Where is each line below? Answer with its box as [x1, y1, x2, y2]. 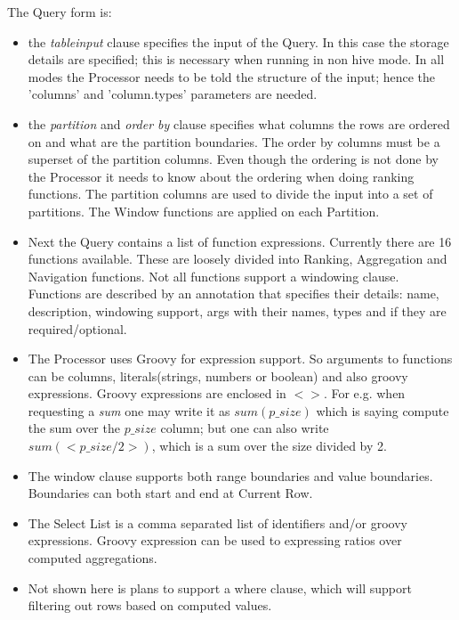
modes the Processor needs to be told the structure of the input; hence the [28, 67, 436, 86]
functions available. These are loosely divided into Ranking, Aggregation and [28, 249, 447, 268]
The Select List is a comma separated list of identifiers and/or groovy [28, 513, 407, 532]
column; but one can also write [160, 419, 329, 437]
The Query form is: [7, 3, 112, 20]
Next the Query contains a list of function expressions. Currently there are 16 [28, 232, 452, 250]
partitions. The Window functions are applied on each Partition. [28, 201, 380, 220]
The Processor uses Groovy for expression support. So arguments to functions [28, 349, 453, 368]
